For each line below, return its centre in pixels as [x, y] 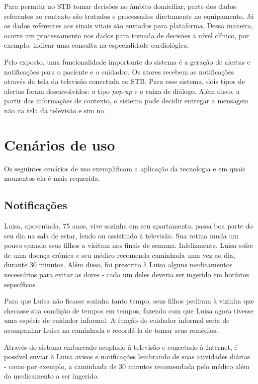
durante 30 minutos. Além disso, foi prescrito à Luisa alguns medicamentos [118, 265]
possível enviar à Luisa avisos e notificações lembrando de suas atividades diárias [127, 356]
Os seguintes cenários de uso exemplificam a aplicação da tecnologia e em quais [125, 168]
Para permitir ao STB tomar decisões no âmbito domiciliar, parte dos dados [120, 6]
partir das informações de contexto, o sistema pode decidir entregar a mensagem [127, 101]
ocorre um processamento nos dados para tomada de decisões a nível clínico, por [127, 35]
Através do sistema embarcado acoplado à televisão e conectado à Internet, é [121, 346]
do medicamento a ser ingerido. [52, 376]
